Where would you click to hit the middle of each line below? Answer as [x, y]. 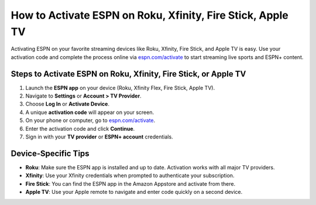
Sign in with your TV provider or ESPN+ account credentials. [99, 137]
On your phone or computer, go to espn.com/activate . [90, 120]
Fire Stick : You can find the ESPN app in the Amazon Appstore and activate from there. [130, 183]
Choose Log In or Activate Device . [67, 104]
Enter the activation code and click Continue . [80, 128]
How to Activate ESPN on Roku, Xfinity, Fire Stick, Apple [150, 15]
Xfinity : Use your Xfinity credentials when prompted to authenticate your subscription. [130, 176]
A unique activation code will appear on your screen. [90, 112]
